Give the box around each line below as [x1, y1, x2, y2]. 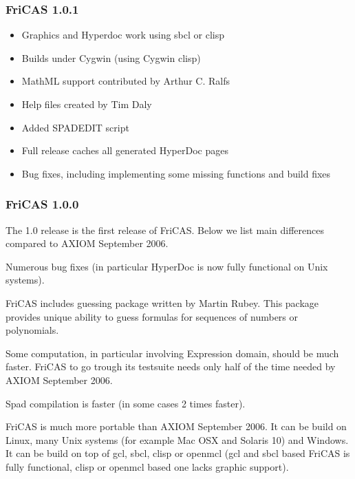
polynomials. [6, 323, 59, 337]
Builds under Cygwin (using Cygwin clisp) [21, 50, 201, 65]
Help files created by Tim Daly [21, 97, 152, 111]
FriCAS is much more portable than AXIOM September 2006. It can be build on [6, 419, 347, 434]
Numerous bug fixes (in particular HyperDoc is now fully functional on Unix [6, 259, 328, 273]
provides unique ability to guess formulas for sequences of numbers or [6, 309, 299, 323]
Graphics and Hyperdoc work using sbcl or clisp [21, 28, 224, 42]
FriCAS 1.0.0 [6, 195, 79, 213]
